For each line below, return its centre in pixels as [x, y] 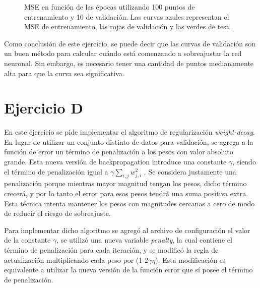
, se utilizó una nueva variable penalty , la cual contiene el [144, 240]
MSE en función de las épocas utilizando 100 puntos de [110, 7]
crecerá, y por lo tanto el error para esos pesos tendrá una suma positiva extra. [126, 193]
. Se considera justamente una [190, 171]
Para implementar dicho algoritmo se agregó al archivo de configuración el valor [127, 230]
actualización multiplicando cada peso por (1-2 [76, 260]
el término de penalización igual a [56, 171]
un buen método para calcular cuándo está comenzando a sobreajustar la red [123, 53]
